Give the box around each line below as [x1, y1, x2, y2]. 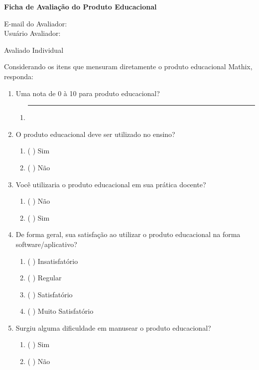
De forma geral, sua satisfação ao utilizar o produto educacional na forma [15, 229, 241, 240]
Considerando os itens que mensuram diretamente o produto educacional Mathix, [4, 61, 253, 72]
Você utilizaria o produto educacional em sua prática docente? [15, 179, 206, 189]
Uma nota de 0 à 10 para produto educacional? [15, 88, 160, 98]
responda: [4, 71, 33, 81]
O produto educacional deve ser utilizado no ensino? [15, 128, 175, 139]
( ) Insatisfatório [27, 255, 78, 266]
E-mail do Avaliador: [4, 18, 67, 28]
